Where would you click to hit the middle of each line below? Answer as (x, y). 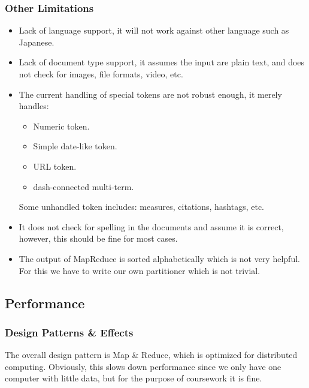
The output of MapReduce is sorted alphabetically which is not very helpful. (159, 258)
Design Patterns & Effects (69, 332)
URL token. (55, 166)
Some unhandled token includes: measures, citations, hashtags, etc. (142, 207)
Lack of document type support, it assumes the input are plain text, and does (162, 62)
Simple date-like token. (75, 146)
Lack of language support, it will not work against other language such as (154, 30)
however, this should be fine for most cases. (98, 238)
